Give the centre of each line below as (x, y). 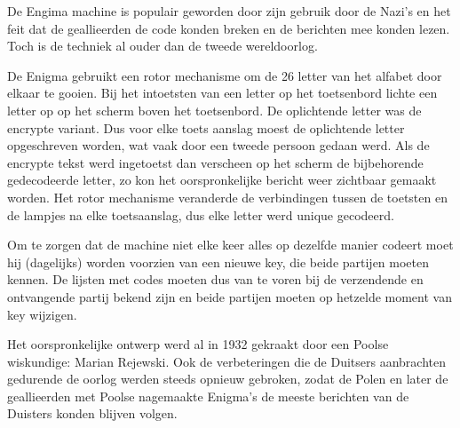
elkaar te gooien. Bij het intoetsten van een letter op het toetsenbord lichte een (222, 93)
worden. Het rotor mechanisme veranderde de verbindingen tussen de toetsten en (227, 197)
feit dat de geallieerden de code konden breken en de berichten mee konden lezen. (229, 28)
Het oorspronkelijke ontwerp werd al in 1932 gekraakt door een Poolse (198, 344)
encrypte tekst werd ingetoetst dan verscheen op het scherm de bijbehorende (215, 162)
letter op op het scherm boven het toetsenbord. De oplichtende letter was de (214, 110)
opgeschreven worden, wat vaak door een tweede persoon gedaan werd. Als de (218, 145)
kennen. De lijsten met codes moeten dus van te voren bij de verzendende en (215, 279)
